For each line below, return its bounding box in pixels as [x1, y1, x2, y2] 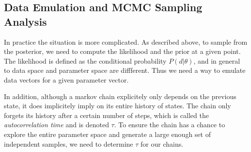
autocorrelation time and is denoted [4, 119, 109, 130]
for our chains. [141, 138, 184, 149]
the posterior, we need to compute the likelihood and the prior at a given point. [4, 46, 241, 56]
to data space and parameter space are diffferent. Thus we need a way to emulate [4, 65, 246, 75]
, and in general [193, 55, 240, 66]
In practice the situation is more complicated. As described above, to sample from [4, 36, 248, 47]
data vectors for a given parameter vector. [4, 74, 129, 84]
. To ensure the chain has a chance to [114, 119, 225, 130]
